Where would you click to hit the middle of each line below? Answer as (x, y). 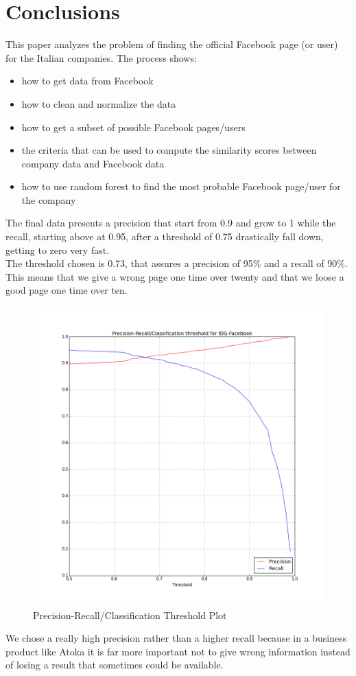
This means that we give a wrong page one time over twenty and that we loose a (175, 276)
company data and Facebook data (93, 163)
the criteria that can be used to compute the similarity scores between (169, 150)
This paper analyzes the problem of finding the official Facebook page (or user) (172, 44)
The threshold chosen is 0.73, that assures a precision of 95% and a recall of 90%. (177, 263)
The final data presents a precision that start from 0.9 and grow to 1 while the (171, 223)
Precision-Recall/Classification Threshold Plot (130, 615)
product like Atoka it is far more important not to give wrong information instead (178, 651)
